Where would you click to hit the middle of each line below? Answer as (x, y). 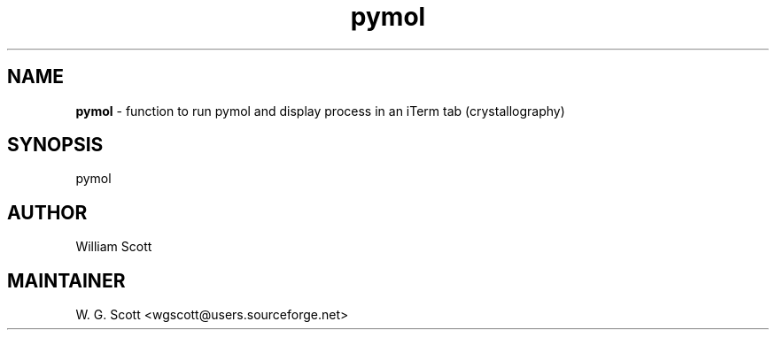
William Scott (114, 247)
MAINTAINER (66, 280)
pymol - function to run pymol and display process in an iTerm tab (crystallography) (320, 111)
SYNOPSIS (55, 145)
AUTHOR (47, 212)
